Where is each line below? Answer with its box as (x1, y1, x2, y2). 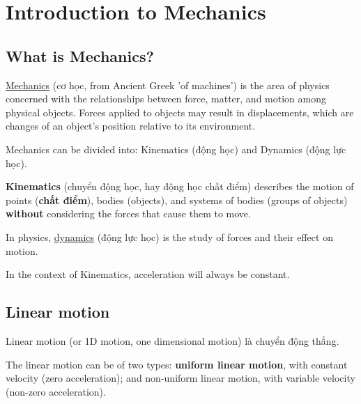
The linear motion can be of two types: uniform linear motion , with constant (6, 357, 348, 371)
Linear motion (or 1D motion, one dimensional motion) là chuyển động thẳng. (6, 333, 339, 348)
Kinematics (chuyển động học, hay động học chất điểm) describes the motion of (6, 179, 354, 194)
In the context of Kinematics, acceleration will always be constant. (6, 267, 290, 281)
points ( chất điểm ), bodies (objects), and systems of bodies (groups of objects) (6, 192, 348, 207)
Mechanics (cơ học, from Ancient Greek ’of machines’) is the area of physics (6, 77, 330, 92)
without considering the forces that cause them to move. (6, 206, 251, 221)
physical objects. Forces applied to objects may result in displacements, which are (6, 104, 354, 119)
